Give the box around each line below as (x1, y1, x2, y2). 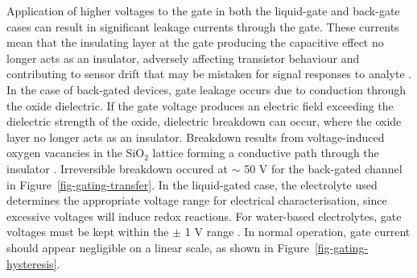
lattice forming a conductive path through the (152, 144, 379, 161)
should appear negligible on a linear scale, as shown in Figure (6, 239, 309, 255)
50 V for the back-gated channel (244, 160, 403, 176)
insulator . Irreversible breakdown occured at (6, 160, 228, 176)
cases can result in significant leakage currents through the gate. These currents (6, 18, 399, 35)
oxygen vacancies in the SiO (6, 144, 145, 161)
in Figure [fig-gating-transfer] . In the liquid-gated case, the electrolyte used (6, 176, 378, 193)
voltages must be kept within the (6, 223, 169, 240)
